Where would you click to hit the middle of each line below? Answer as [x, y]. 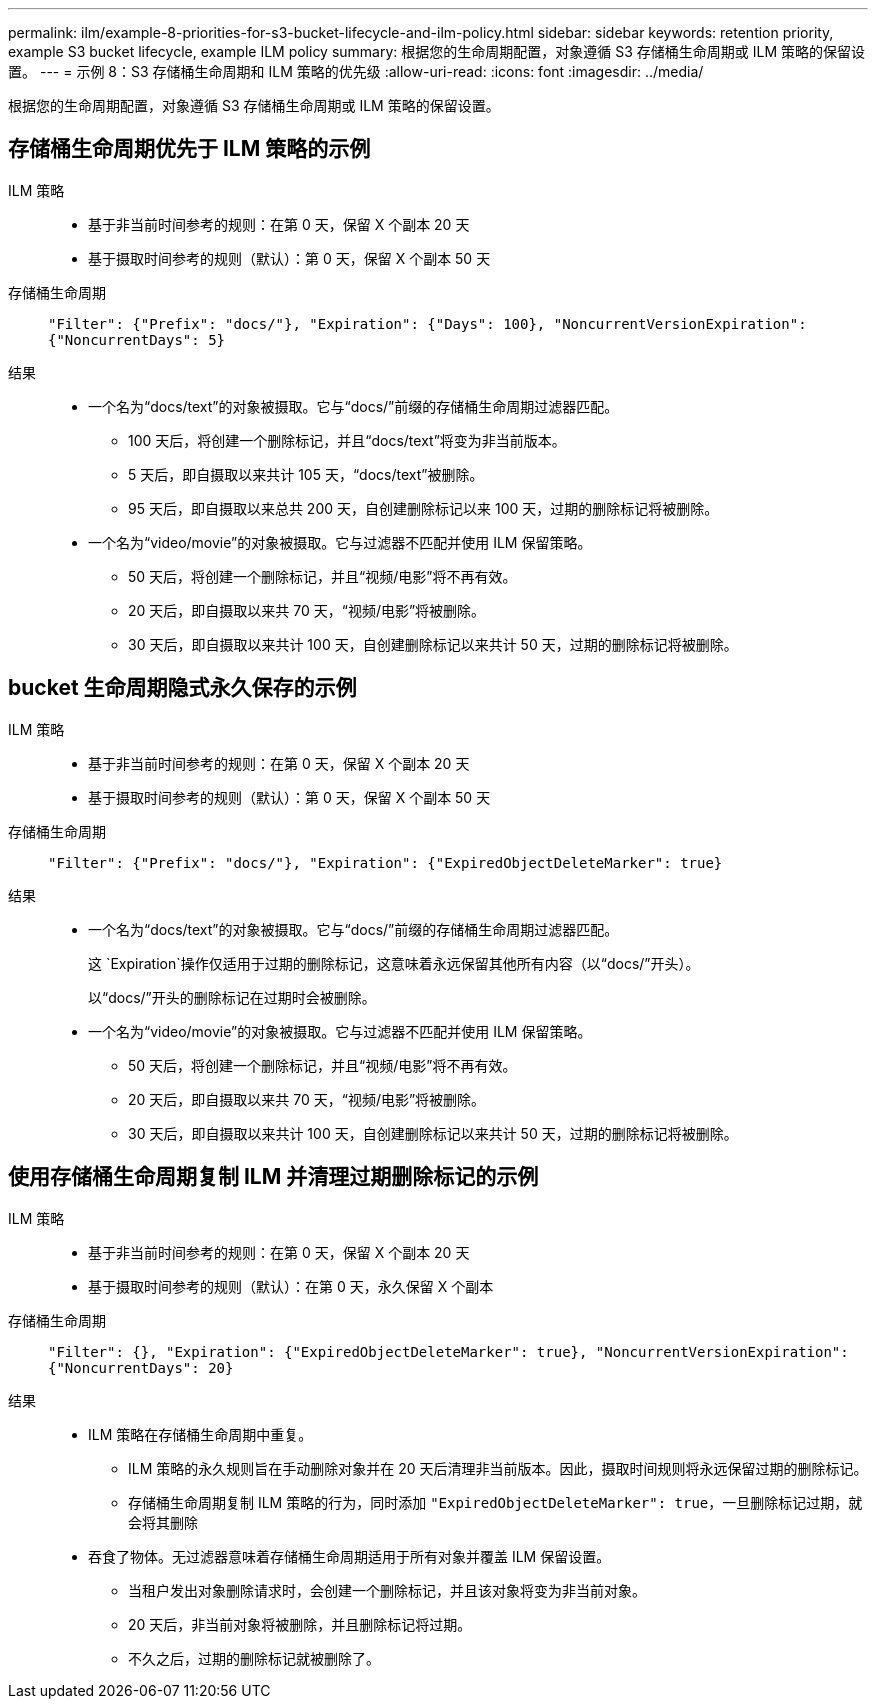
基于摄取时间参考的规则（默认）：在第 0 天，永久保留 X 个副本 [291, 1286]
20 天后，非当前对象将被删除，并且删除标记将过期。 [300, 1624]
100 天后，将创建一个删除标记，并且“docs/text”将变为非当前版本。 [347, 440]
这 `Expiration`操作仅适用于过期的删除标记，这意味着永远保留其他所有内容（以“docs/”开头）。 [394, 963]
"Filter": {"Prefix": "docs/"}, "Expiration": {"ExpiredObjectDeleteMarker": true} [385, 862]
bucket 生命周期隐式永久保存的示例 [182, 688]
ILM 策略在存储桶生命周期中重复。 [200, 1434]
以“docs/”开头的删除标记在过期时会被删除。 [232, 997]
